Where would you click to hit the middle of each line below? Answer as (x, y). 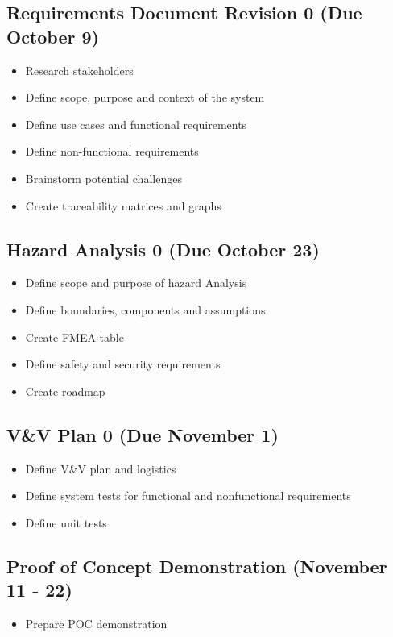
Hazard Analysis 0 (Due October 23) (163, 249)
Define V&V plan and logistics (101, 468)
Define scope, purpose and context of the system (145, 97)
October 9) (53, 36)
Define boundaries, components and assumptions (145, 309)
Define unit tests (66, 522)
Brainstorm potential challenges (103, 178)
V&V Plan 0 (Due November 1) (143, 434)
